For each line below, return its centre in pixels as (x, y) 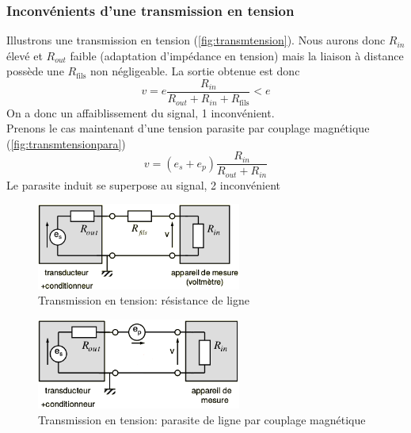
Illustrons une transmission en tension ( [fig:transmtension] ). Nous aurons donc (196, 40)
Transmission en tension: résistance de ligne (144, 300)
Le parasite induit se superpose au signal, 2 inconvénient (143, 184)
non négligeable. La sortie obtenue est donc (195, 71)
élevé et (25, 55)
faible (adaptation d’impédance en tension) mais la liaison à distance (237, 55)
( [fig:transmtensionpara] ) (66, 143)
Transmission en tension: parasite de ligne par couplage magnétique (202, 419)
